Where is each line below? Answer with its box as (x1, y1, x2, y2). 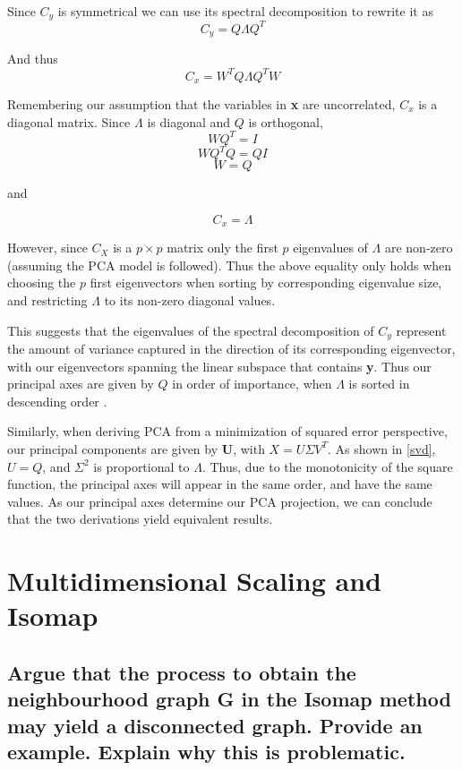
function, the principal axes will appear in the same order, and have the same (7, 475, 432, 493)
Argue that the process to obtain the (7, 658, 356, 686)
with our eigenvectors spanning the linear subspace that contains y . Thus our (7, 356, 432, 375)
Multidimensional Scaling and (7, 562, 381, 599)
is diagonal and (147, 112, 231, 131)
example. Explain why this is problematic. (7, 738, 406, 766)
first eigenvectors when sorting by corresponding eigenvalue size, (90, 273, 442, 292)
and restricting (7, 290, 88, 309)
